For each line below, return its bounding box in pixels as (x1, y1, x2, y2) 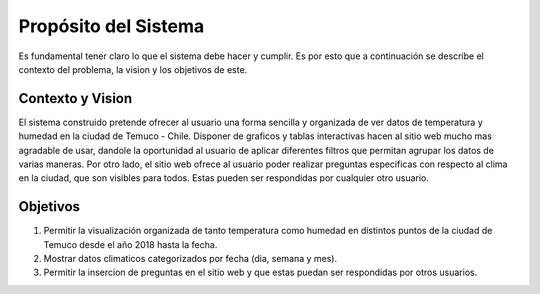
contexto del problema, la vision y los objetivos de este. (18, 63, 248, 75)
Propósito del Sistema (18, 15, 205, 37)
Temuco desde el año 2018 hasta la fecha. (43, 238, 218, 250)
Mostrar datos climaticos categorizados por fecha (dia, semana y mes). (43, 253, 338, 265)
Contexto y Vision (18, 90, 133, 107)
